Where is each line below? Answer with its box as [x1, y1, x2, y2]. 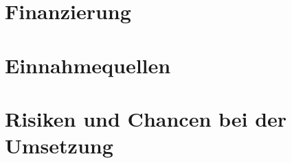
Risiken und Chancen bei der [5, 104, 287, 132]
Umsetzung [5, 131, 113, 160]
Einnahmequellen [5, 51, 171, 79]
